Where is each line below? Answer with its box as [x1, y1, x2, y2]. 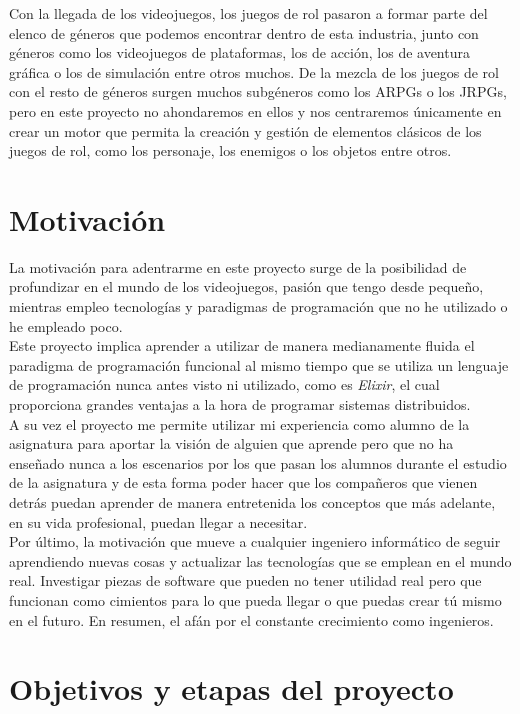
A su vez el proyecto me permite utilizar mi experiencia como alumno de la [9, 413, 470, 434]
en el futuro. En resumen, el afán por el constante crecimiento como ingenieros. [9, 609, 494, 630]
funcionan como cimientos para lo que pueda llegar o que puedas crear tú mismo [9, 589, 502, 610]
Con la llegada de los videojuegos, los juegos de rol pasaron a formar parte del [9, 3, 488, 23]
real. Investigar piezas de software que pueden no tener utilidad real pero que [9, 570, 482, 591]
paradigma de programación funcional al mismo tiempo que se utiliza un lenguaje [9, 354, 509, 375]
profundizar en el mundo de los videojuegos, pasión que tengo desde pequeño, [9, 276, 484, 297]
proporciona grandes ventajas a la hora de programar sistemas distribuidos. [9, 394, 471, 415]
